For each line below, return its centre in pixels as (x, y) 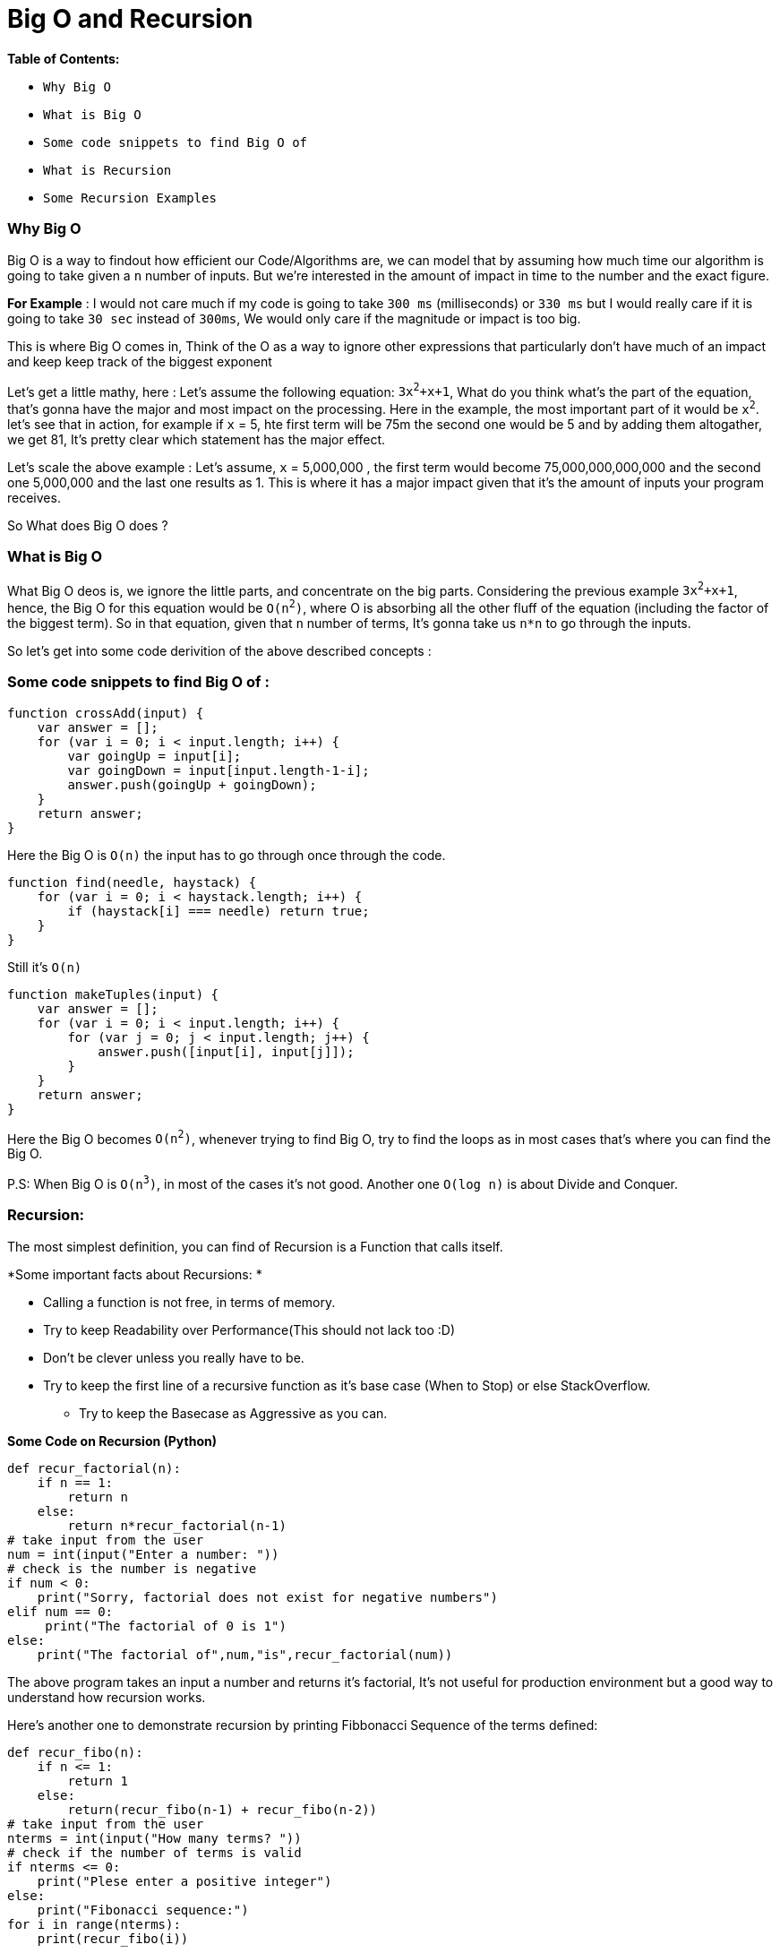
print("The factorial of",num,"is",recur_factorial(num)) (245, 1654)
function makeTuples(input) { (113, 994)
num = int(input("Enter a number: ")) (143, 1554)
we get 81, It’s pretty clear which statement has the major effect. (197, 439)
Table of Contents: (64, 58)
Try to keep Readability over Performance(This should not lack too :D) (249, 1329)
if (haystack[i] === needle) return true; (219, 911)
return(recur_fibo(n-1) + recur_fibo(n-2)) (223, 1809)
